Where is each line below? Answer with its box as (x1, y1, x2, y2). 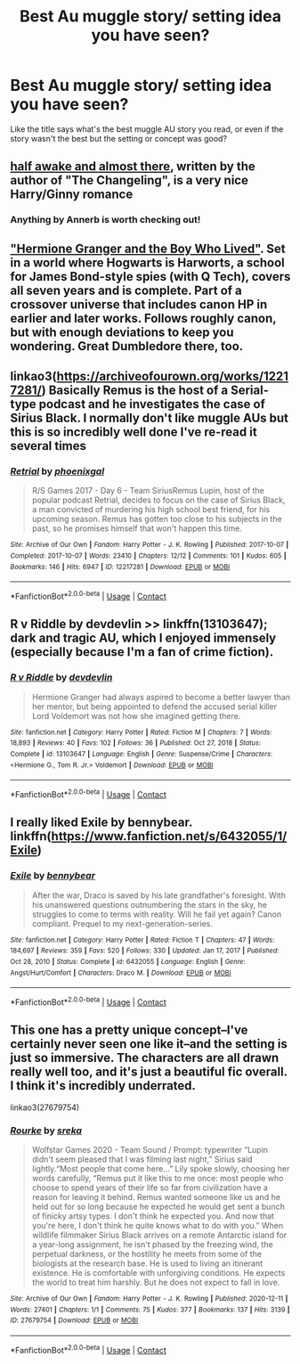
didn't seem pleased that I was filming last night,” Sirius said (31, 1154, 253, 1164)
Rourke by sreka (10, 1124, 83, 1137)
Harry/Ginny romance (10, 187, 134, 202)
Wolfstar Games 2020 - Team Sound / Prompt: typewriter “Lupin (31, 1145, 269, 1155)
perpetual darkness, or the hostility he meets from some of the (31, 1249, 262, 1259)
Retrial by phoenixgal (10, 465, 105, 478)
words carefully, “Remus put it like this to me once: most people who (31, 1173, 284, 1183)
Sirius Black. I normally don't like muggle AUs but (10, 411, 288, 426)
